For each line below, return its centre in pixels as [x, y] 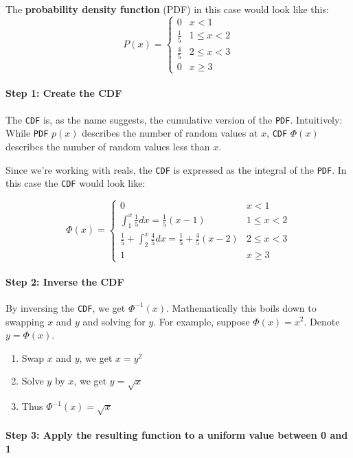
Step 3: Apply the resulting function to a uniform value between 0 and [177, 435]
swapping [25, 321]
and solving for [114, 321]
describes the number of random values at [170, 133]
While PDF [27, 133]
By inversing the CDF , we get [66, 307]
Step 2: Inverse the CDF [65, 281]
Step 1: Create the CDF [64, 93]
